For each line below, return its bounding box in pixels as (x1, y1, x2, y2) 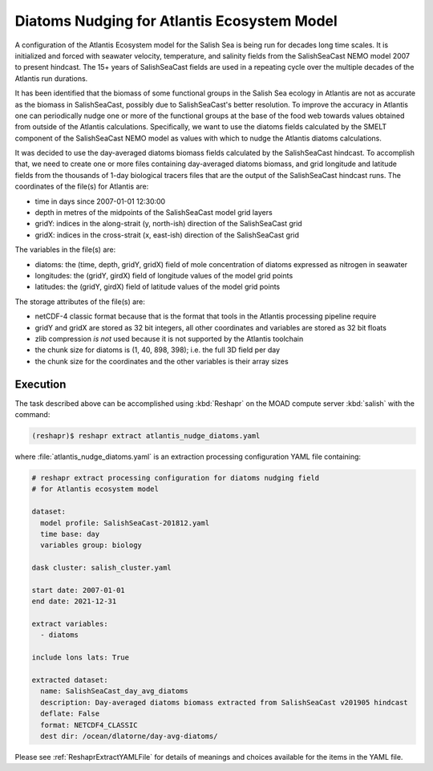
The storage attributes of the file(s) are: (14, 297, 146, 306)
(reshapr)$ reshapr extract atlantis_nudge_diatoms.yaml (31, 431, 261, 440)
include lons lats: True (31, 653, 130, 662)
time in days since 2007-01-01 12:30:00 (34, 197, 166, 206)
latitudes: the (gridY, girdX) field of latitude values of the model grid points (34, 282, 281, 292)
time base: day (40, 530, 100, 538)
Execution (14, 377, 67, 391)
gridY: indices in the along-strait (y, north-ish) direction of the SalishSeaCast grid (34, 219, 302, 229)
